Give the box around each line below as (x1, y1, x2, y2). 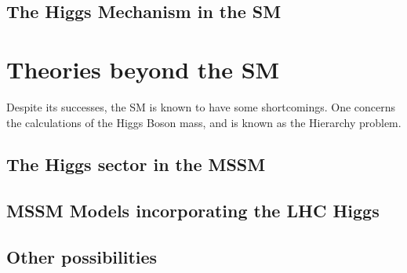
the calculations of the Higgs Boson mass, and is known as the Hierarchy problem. (6, 114, 402, 130)
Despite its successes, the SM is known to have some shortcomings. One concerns (6, 98, 396, 115)
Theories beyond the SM (6, 53, 280, 85)
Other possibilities (6, 245, 158, 269)
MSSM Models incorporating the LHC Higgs (6, 198, 380, 223)
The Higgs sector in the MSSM (6, 152, 266, 177)
